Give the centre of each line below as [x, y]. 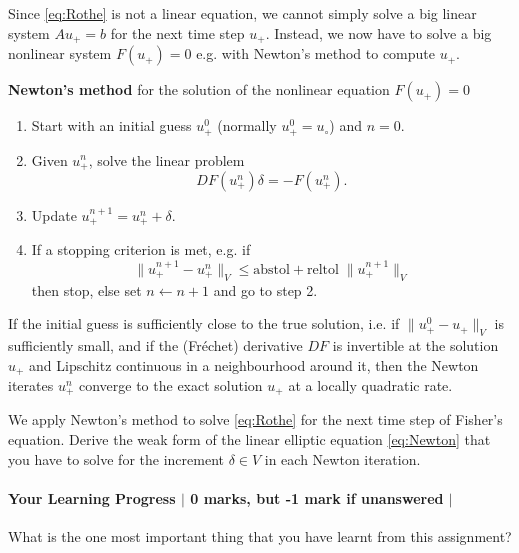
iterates [31, 385]
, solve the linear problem [166, 159]
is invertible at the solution [415, 344]
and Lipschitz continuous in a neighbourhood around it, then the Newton [254, 364]
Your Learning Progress [92, 497]
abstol [271, 269]
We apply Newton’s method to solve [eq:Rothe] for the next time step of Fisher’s [255, 419]
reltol [322, 269]
